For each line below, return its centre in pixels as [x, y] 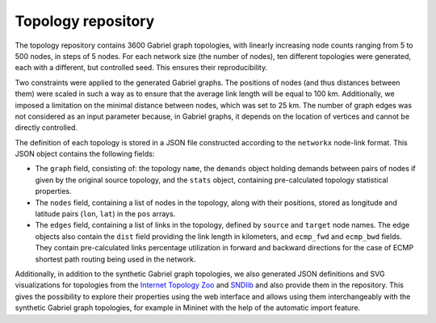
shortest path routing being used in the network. [115, 259]
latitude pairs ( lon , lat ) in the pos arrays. [105, 214]
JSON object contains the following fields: [85, 154]
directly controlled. [46, 128]
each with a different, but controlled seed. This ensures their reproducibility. [141, 68]
